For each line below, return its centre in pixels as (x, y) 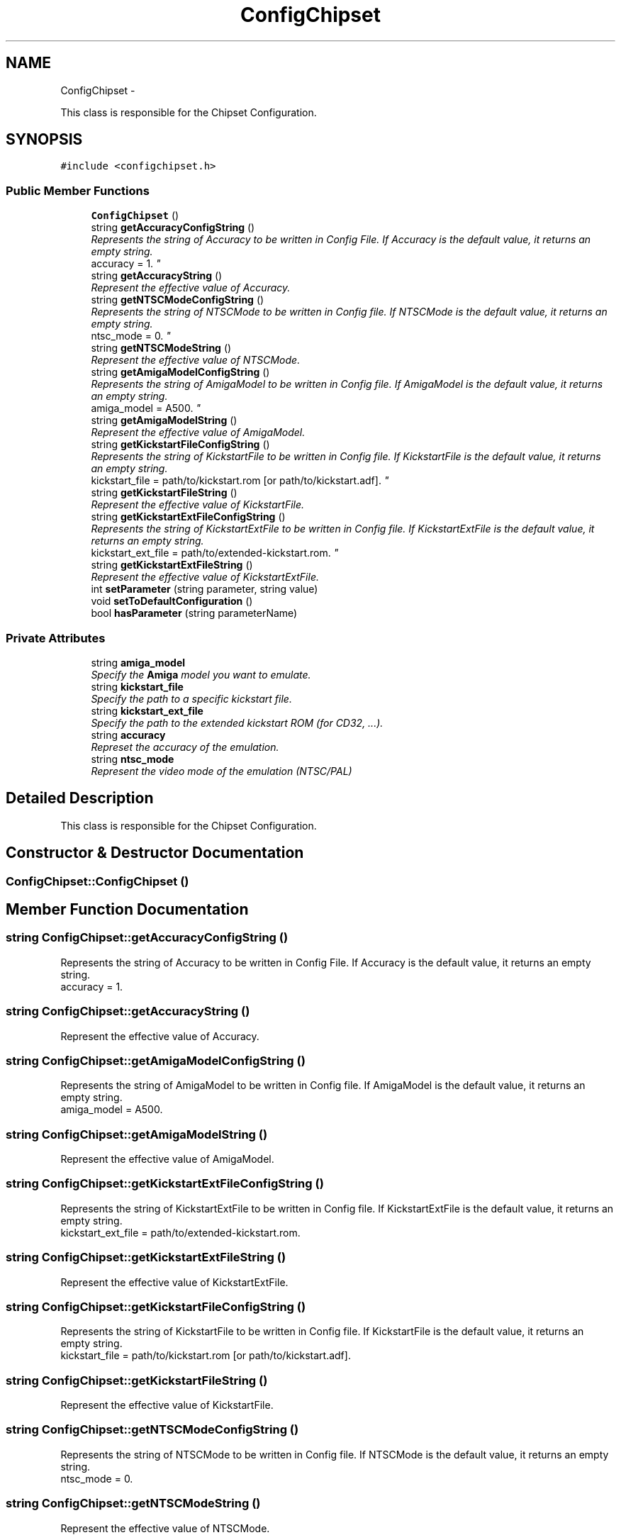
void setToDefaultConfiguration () (172, 601)
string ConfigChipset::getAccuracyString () (128, 1011)
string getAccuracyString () (157, 276)
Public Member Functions (78, 190)
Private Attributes (56, 638)
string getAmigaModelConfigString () (180, 372)
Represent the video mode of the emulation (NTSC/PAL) (222, 771)
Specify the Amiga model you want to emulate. (201, 674)
